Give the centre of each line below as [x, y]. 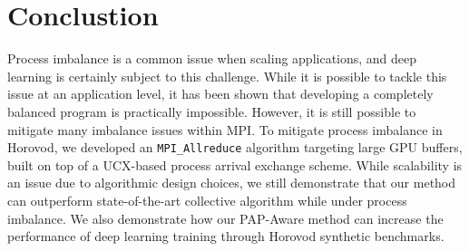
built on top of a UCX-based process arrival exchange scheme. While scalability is [235, 164]
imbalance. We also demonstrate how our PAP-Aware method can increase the [225, 218]
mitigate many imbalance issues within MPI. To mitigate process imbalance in [225, 129]
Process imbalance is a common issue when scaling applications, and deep [212, 58]
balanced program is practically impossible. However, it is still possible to [212, 111]
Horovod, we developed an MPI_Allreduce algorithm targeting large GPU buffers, [235, 147]
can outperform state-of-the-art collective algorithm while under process [207, 200]
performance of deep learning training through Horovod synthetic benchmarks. [226, 236]
